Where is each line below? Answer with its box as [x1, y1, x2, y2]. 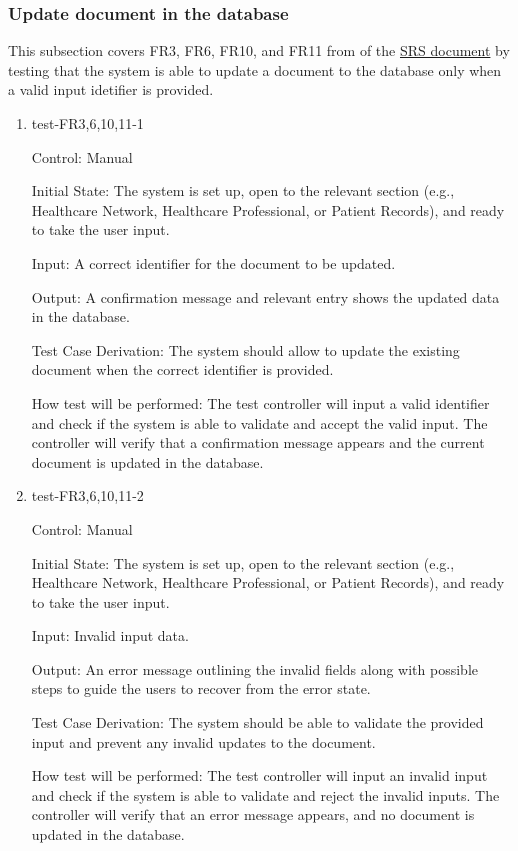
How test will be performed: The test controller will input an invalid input [31, 765, 488, 786]
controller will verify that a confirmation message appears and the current [31, 432, 485, 453]
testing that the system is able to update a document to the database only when [8, 59, 502, 80]
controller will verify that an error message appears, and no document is [31, 804, 475, 825]
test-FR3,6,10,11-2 [31, 485, 144, 506]
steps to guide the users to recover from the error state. [31, 678, 371, 699]
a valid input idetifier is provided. [8, 79, 214, 100]
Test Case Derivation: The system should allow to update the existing [31, 339, 460, 360]
